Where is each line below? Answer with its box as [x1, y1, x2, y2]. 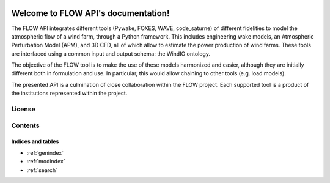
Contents [11, 121, 40, 130]
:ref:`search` [26, 166, 58, 174]
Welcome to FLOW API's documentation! [11, 8, 170, 18]
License [11, 105, 36, 113]
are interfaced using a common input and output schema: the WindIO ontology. [11, 50, 211, 58]
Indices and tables [11, 138, 59, 145]
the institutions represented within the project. [11, 89, 128, 97]
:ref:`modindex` [26, 158, 65, 165]
